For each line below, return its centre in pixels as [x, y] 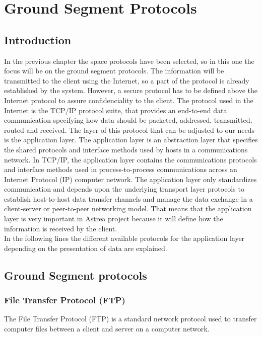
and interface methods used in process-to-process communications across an [121, 169]
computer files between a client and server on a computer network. [107, 329]
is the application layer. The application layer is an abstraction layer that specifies [131, 140]
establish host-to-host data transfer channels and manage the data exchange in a [128, 198]
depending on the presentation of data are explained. [86, 248]
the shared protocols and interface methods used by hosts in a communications [126, 149]
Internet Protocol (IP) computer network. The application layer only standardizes [130, 179]
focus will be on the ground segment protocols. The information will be [114, 71]
